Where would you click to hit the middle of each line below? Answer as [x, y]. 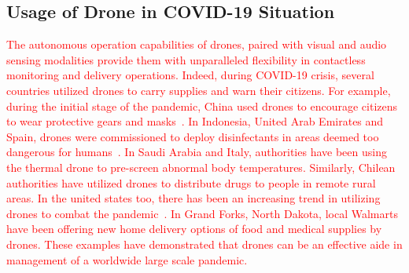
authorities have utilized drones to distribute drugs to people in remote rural [191, 182]
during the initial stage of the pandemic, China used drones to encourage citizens [202, 106]
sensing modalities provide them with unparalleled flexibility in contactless [186, 59]
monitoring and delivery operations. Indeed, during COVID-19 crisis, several [190, 75]
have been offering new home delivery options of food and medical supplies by [194, 229]
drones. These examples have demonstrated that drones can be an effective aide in [204, 244]
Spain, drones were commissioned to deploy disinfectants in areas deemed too [193, 136]
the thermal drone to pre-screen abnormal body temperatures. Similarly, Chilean [201, 167]
